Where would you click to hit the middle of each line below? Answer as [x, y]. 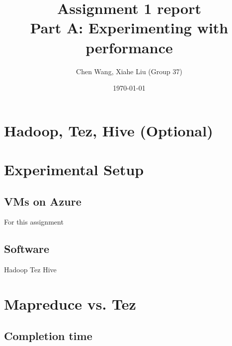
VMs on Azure [43, 201]
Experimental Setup [74, 170]
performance [129, 47]
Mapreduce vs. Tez [70, 304]
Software [27, 249]
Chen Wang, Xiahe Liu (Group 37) [129, 71]
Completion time [48, 335]
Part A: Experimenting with [129, 28]
